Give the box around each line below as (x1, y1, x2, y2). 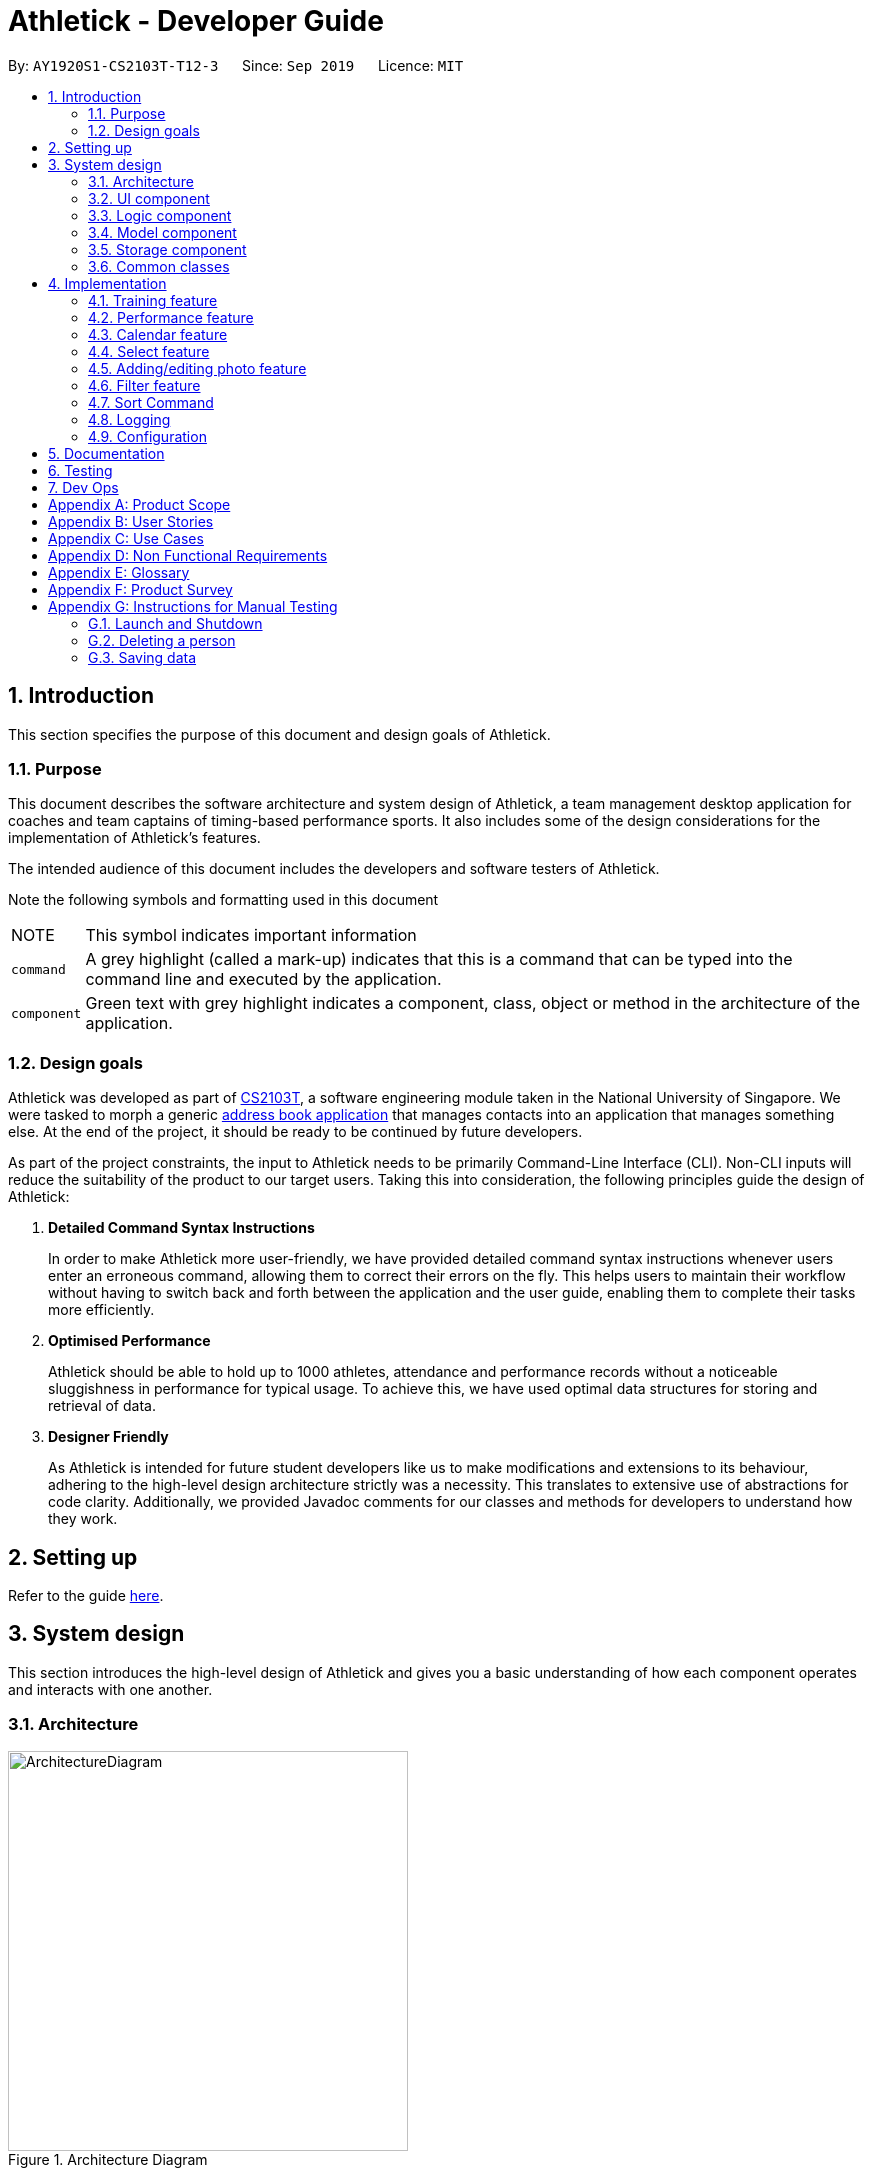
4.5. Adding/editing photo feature (88, 359, 307, 377)
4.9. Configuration (88, 427, 207, 445)
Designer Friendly (48, 1428, 169, 1446)
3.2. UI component (88, 189, 210, 207)
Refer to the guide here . (8, 1586, 164, 1604)
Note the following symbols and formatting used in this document (8, 891, 439, 909)
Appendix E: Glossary (48, 563, 190, 581)
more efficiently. (48, 1301, 155, 1319)
